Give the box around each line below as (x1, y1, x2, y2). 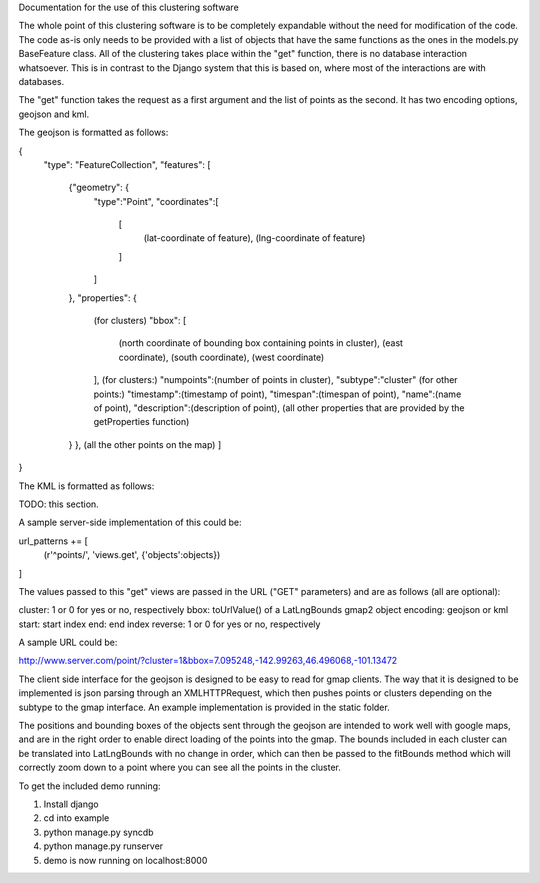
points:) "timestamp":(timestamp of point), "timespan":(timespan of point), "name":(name (93, 388, 462, 400)
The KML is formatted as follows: (18, 480, 155, 492)
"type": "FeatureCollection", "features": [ (43, 158, 211, 170)
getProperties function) (93, 416, 190, 428)
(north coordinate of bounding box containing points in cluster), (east (118, 337, 404, 349)
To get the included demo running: (18, 780, 161, 792)
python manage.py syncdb (43, 826, 154, 838)
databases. (18, 75, 65, 87)
